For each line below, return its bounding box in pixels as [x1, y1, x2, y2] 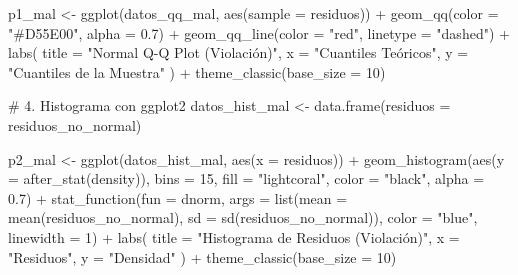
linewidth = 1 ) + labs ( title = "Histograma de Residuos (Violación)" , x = [8, 226, 460, 247]
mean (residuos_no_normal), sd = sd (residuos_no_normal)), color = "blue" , [8, 207, 478, 228]
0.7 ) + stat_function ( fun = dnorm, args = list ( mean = [8, 187, 348, 208]
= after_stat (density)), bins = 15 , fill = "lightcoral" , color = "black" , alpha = [8, 168, 485, 189]
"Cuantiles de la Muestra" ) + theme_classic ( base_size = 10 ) [8, 61, 386, 82]
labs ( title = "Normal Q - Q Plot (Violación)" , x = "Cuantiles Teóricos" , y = [8, 42, 469, 63]
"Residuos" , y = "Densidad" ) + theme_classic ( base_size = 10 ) [8, 246, 397, 267]
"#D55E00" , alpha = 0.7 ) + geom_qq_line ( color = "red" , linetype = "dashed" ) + [8, 22, 510, 43]
